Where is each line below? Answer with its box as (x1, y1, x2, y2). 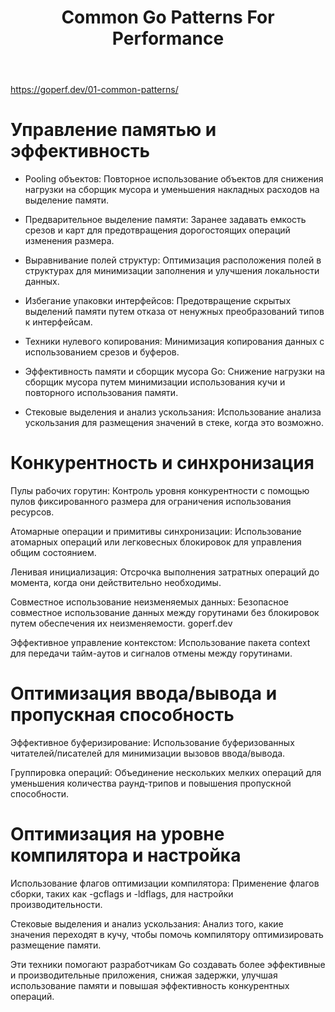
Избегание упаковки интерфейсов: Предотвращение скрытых (24, 295, 292, 307)
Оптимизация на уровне (10, 823, 225, 846)
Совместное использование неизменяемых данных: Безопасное (10, 596, 290, 608)
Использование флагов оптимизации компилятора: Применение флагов (10, 877, 320, 889)
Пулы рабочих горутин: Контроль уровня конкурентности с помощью (10, 485, 310, 497)
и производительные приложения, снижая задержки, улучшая (10, 969, 278, 981)
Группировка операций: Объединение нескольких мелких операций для (10, 767, 322, 778)
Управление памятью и (10, 119, 217, 141)
